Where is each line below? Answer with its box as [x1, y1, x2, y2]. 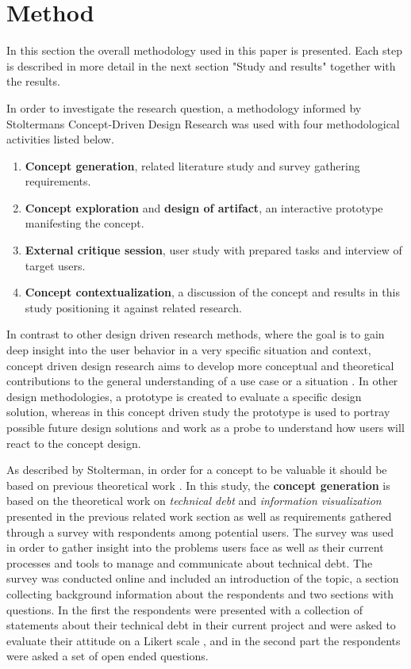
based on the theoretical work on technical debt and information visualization [6, 492, 382, 509]
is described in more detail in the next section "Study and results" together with [6, 57, 396, 74]
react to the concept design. [6, 434, 141, 451]
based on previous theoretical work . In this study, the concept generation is [6, 476, 390, 493]
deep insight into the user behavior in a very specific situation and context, [6, 342, 371, 358]
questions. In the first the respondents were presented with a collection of [6, 601, 363, 617]
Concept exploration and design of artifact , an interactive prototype [25, 199, 383, 216]
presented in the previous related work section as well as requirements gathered [6, 507, 392, 524]
